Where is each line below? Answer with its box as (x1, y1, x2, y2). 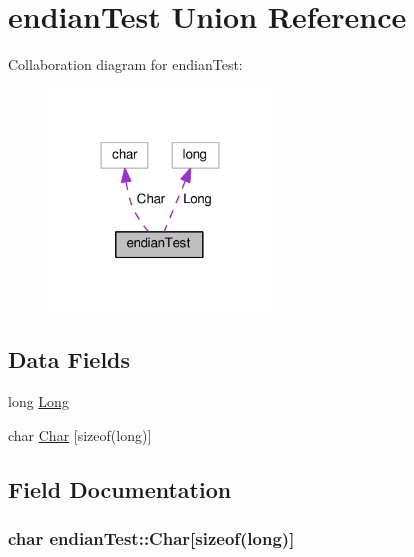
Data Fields (8, 344, 131, 375)
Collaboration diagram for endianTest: (8, 54, 243, 75)
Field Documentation (8, 473, 232, 504)
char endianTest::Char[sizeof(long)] (8, 526, 295, 551)
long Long (8, 391, 69, 412)
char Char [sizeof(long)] (8, 424, 152, 445)
